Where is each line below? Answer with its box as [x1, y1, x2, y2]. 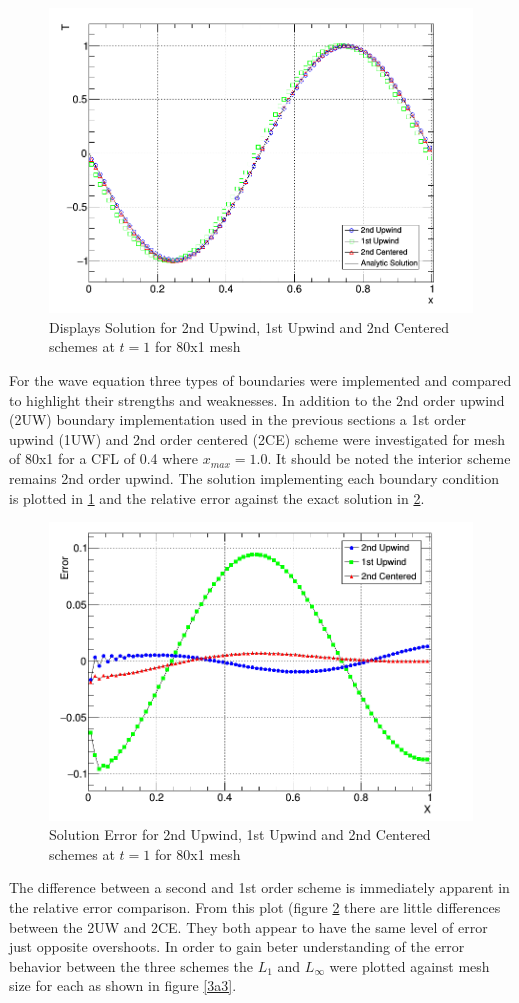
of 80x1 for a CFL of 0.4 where [9, 448, 199, 469]
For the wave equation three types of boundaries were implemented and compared [9, 369, 512, 390]
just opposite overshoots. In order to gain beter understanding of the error [9, 936, 465, 957]
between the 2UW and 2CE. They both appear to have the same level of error [9, 916, 488, 937]
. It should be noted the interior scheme [267, 448, 511, 469]
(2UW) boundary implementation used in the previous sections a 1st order [9, 409, 467, 430]
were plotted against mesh [329, 955, 490, 976]
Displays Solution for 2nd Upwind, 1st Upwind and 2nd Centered [49, 316, 449, 337]
